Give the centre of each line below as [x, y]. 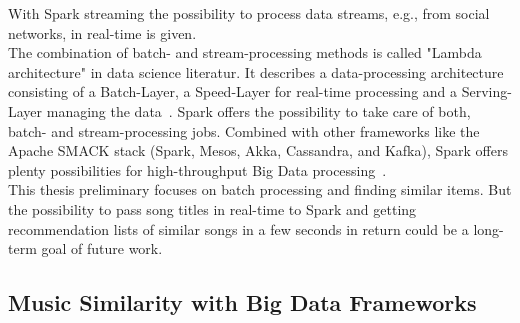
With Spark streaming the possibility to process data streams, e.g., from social [249, 13]
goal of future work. [102, 248]
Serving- [486, 91]
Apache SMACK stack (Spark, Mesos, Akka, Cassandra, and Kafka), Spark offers [258, 150]
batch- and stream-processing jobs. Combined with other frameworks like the [244, 130]
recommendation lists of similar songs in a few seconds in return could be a [238, 228]
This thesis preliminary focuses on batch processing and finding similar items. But [260, 189]
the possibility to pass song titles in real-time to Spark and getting [212, 208]
